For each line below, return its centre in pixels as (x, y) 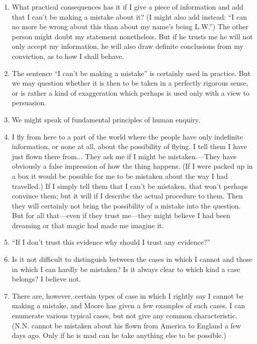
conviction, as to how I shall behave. (68, 56)
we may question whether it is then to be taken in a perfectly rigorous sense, (130, 83)
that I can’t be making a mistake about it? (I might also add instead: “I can (130, 16)
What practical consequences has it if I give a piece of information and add (127, 7)
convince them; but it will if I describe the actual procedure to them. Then (127, 196)
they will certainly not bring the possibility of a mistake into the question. (126, 205)
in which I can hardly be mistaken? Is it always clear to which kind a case (126, 269)
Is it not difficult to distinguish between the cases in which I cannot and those (132, 259)
